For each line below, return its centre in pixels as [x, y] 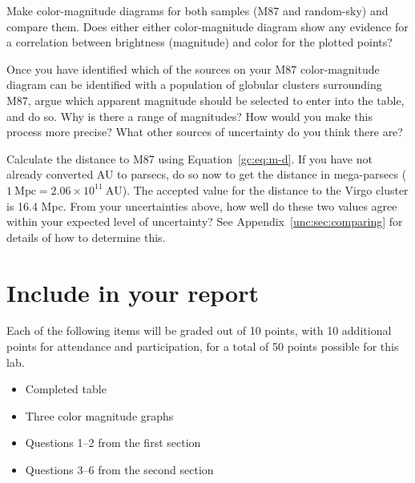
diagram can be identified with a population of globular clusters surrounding [194, 85]
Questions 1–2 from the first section [113, 443]
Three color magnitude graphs [99, 415]
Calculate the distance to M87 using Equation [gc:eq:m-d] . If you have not [189, 158]
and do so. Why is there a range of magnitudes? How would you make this [189, 116]
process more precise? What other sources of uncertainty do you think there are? [205, 132]
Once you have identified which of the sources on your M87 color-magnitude [193, 68]
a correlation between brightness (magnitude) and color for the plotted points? [199, 42]
